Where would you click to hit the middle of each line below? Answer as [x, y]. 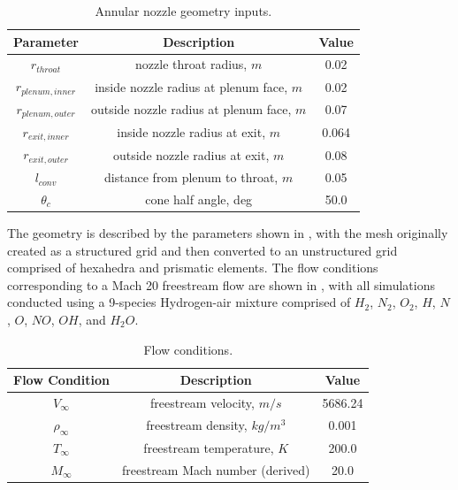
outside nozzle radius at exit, [191, 154]
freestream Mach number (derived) [216, 469]
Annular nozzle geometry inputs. [183, 11]
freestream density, [197, 425]
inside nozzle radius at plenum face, [191, 86]
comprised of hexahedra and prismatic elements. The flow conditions [193, 268]
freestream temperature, [209, 447]
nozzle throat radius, [191, 64]
